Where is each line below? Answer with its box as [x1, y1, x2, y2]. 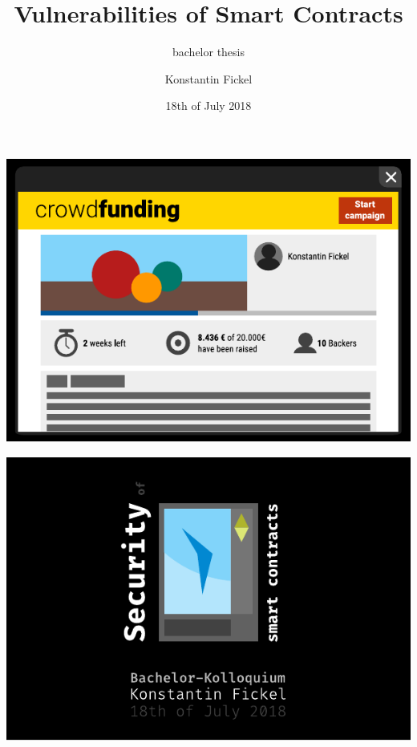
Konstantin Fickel [164, 70, 253, 87]
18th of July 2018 [165, 97, 252, 114]
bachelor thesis [172, 43, 245, 60]
